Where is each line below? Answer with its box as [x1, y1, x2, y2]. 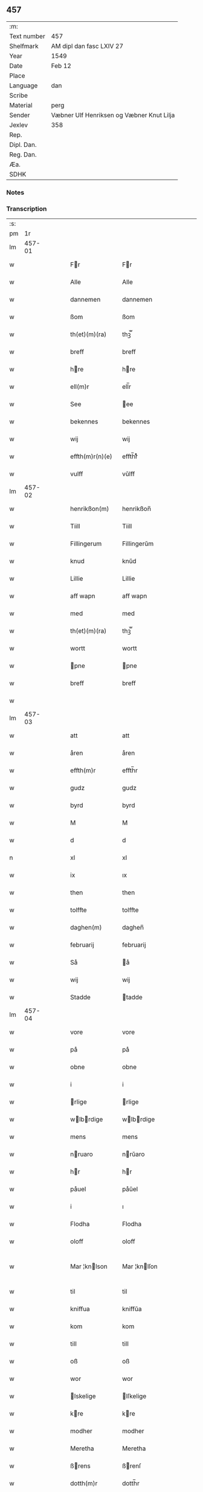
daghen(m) [70, 923, 102, 932]
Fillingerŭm [121, 539, 154, 548]
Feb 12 [51, 61, 71, 70]
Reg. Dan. [9, 150, 37, 158]
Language [9, 81, 38, 90]
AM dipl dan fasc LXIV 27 [51, 42, 124, 50]
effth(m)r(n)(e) [70, 452, 113, 461]
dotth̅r [121, 1479, 140, 1488]
